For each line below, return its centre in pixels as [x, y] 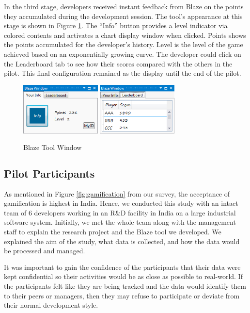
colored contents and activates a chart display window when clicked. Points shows [125, 35]
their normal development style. [51, 305]
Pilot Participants [49, 173]
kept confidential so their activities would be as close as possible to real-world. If [123, 276]
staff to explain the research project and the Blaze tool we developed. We [113, 231]
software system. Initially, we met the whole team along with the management [120, 222]
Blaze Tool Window [53, 147]
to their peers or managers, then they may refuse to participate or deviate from [122, 295]
